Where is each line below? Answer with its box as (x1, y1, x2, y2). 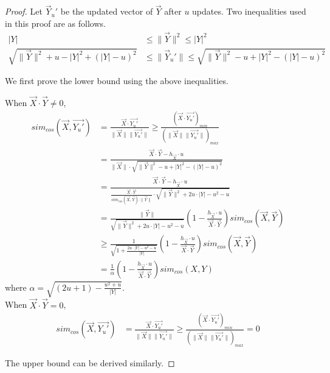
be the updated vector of (60, 5, 153, 18)
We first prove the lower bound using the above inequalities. (5, 74, 229, 87)
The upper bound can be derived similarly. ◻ (5, 356, 175, 369)
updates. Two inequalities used (192, 5, 306, 18)
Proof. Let (5, 5, 43, 18)
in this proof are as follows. (5, 16, 106, 29)
